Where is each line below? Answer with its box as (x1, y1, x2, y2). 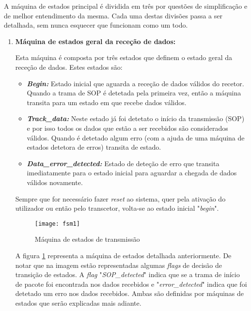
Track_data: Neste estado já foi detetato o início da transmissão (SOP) (27, 113, 245, 124)
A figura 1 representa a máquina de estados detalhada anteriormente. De (15, 250, 232, 260)
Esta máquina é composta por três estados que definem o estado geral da (15, 52, 232, 62)
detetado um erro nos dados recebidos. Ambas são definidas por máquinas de (15, 288, 244, 298)
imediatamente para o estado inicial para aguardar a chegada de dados (27, 168, 237, 178)
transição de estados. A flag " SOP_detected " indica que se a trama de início (15, 269, 240, 280)
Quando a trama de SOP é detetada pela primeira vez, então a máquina (27, 88, 241, 98)
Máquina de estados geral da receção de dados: (15, 36, 176, 46)
